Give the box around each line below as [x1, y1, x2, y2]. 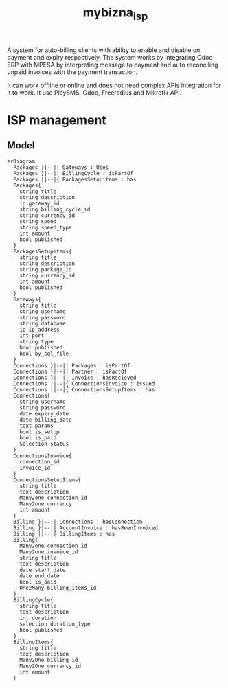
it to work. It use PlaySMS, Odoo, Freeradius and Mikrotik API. [7, 88, 182, 97]
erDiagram [7, 158, 36, 165]
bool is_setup [19, 428, 60, 435]
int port [19, 332, 45, 339]
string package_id [19, 266, 72, 273]
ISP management [7, 112, 106, 128]
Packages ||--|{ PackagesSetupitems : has [13, 176, 137, 183]
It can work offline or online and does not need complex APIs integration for [7, 81, 222, 89]
